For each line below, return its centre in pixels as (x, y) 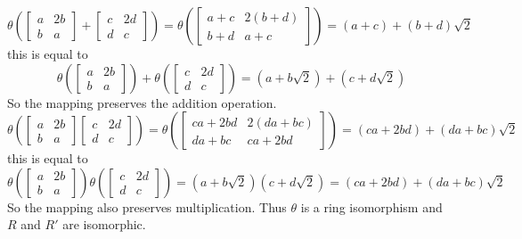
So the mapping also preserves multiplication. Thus (147, 206)
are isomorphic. (104, 224)
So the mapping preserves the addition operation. (142, 102)
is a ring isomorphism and (371, 206)
